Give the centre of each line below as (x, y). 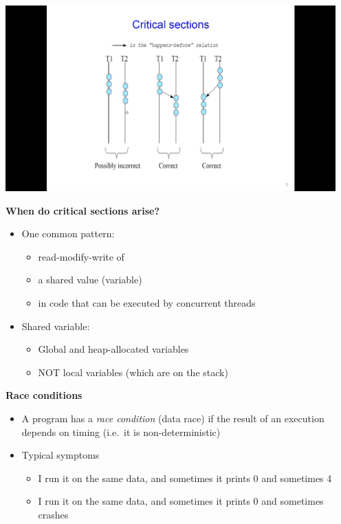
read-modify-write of (81, 256)
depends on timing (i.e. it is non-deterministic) (121, 432)
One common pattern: (68, 233)
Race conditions (44, 395)
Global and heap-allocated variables (113, 349)
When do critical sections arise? (83, 210)
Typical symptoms (60, 455)
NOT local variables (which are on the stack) (133, 372)
